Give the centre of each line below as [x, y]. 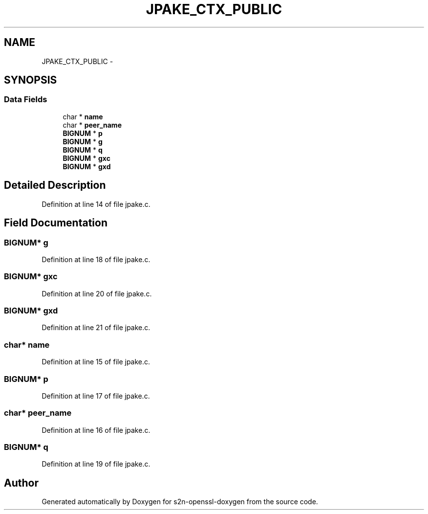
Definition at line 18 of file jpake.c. [96, 259]
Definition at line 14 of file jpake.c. [96, 204]
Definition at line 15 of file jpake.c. [96, 362]
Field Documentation [56, 223]
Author [21, 483]
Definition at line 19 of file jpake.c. [96, 464]
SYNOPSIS [31, 80]
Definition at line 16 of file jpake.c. [96, 430]
